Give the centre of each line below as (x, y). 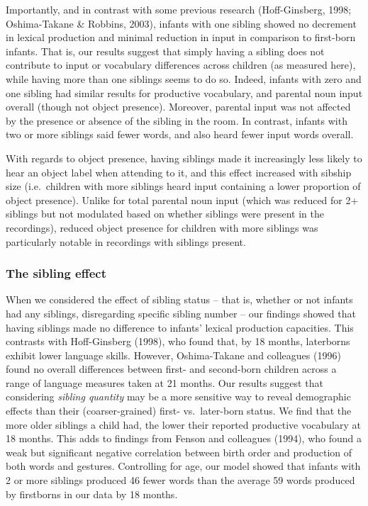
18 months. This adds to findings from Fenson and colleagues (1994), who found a (184, 438)
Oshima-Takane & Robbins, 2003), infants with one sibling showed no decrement (181, 23)
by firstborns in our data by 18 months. (92, 494)
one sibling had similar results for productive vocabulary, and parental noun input (184, 92)
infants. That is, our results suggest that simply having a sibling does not (165, 51)
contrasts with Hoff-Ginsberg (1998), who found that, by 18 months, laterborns (178, 341)
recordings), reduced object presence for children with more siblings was (162, 227)
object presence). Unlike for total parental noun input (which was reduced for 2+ (182, 199)
